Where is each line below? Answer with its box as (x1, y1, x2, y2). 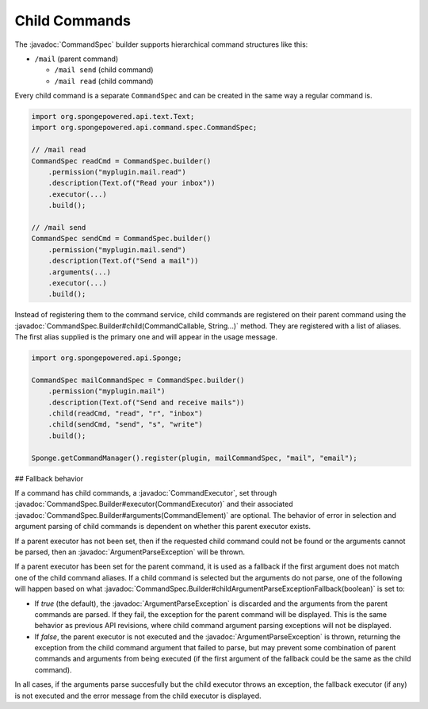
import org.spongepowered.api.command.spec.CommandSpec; (31, 123, 258, 132)
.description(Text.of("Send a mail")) (48, 256, 199, 266)
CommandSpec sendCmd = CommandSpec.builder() (31, 234, 212, 243)
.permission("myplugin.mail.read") (48, 167, 186, 177)
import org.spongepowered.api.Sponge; (31, 354, 182, 362)
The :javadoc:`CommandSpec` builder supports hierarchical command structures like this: (14, 40, 308, 49)
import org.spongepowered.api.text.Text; (31, 112, 195, 121)
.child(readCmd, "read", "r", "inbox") (48, 409, 204, 418)
